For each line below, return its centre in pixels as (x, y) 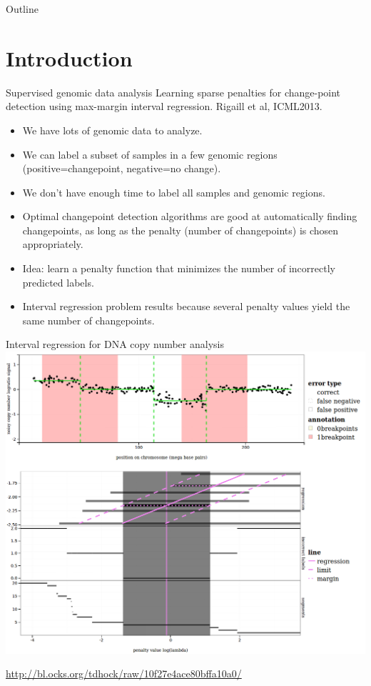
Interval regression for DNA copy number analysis (115, 344)
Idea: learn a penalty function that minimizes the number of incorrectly (179, 268)
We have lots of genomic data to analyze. (112, 130)
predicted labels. (58, 282)
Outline (22, 9)
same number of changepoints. (88, 320)
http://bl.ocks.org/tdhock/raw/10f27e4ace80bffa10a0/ (124, 673)
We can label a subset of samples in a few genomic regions (150, 154)
